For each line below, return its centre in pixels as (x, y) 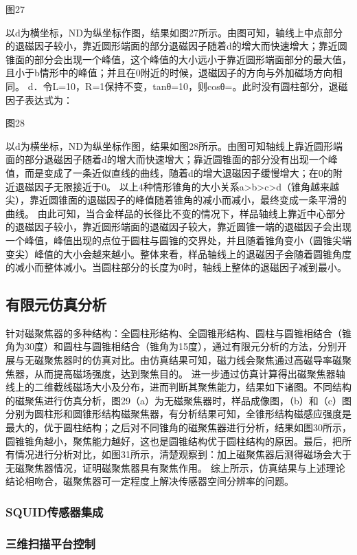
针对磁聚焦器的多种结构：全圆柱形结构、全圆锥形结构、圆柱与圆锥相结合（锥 (178, 333)
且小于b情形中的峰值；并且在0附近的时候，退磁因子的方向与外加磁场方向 (169, 73)
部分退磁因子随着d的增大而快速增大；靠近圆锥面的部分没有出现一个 (176, 159)
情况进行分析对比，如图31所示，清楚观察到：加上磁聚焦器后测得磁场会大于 (183, 454)
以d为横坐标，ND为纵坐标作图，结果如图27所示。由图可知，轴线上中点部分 (174, 32)
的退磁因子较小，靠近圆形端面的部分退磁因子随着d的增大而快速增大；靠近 (172, 46)
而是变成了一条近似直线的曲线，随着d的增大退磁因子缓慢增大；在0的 (178, 172)
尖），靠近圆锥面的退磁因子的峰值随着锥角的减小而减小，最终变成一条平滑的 (176, 200)
